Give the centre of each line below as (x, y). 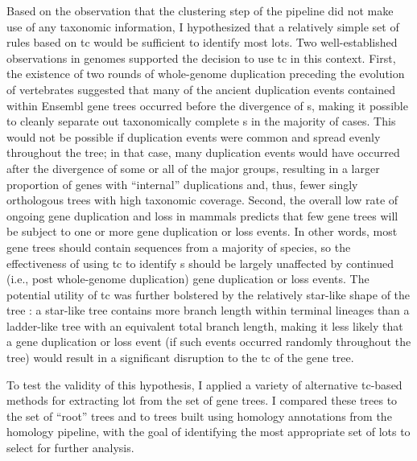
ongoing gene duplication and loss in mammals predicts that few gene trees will (202, 215)
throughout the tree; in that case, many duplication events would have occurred (203, 152)
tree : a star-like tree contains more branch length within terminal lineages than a (208, 310)
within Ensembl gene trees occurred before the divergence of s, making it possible (207, 105)
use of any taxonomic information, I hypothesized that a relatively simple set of (203, 26)
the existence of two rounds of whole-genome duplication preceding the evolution (206, 74)
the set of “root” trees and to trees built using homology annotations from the (199, 416)
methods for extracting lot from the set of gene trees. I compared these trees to (202, 400)
